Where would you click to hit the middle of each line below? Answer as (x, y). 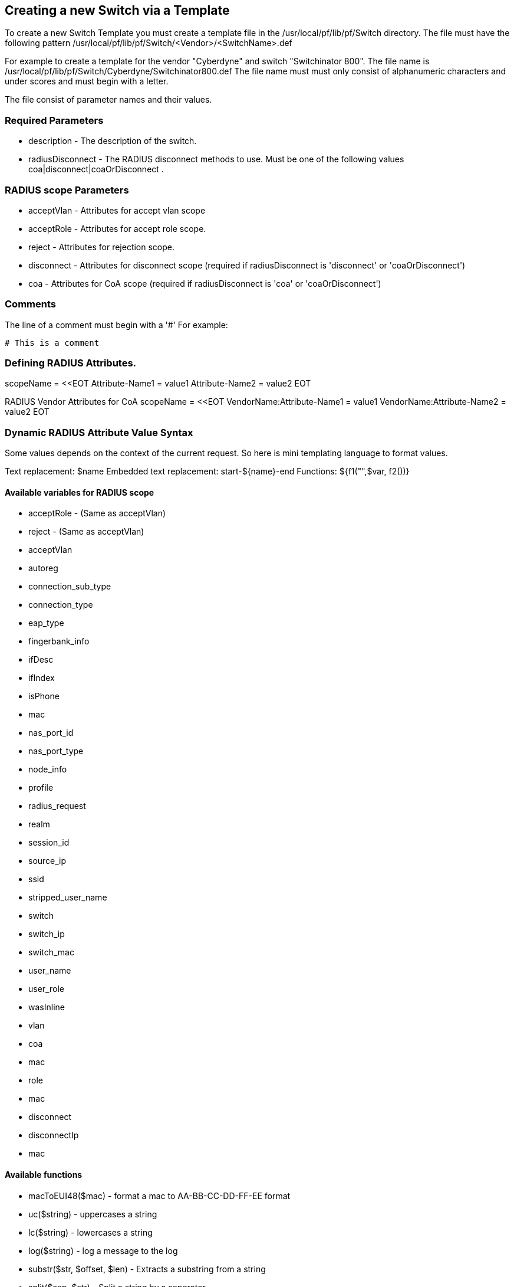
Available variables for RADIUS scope (80, 492)
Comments (30, 304)
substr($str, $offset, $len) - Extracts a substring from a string (147, 1269)
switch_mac (51, 952)
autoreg (43, 568)
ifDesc (41, 660)
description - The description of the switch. (113, 141)
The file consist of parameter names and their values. (108, 100)
